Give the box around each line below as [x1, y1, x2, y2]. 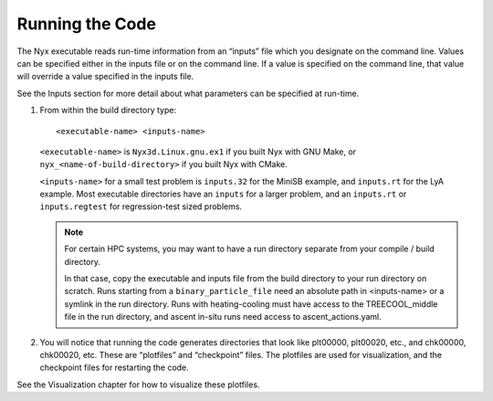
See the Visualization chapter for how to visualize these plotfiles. [16, 379, 260, 390]
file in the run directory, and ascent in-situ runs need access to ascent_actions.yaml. [64, 311, 383, 322]
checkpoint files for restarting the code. [39, 362, 189, 374]
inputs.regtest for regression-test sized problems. [39, 201, 242, 212]
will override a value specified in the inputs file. [16, 71, 194, 82]
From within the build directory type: [39, 105, 177, 116]
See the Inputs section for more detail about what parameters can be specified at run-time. [16, 88, 360, 99]
